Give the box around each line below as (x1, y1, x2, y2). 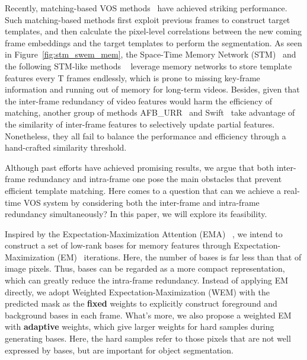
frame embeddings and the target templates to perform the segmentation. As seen (5, 36, 302, 49)
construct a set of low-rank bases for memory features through (5, 239, 231, 251)
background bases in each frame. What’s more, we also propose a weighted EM (5, 308, 292, 321)
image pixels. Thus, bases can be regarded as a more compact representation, (5, 262, 285, 275)
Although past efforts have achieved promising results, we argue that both (5, 161, 274, 173)
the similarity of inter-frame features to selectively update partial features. (5, 117, 275, 130)
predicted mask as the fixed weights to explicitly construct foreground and (5, 297, 277, 310)
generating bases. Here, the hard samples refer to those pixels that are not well (5, 332, 291, 345)
